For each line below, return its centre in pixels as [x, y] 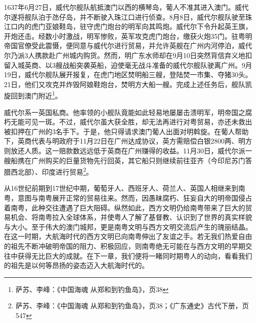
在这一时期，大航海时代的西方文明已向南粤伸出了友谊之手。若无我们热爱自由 [128, 236]
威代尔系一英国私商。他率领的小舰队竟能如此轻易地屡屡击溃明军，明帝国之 [125, 112]
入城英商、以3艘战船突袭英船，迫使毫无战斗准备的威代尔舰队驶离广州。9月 [131, 65]
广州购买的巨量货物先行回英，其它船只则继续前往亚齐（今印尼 [131, 160]
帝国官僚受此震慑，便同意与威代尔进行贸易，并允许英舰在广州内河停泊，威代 [128, 45]
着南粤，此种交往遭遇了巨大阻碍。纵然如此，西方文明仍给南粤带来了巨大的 [125, 207]
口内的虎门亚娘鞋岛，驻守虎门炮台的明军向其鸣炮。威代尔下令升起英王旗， [131, 26]
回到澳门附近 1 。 [36, 95]
